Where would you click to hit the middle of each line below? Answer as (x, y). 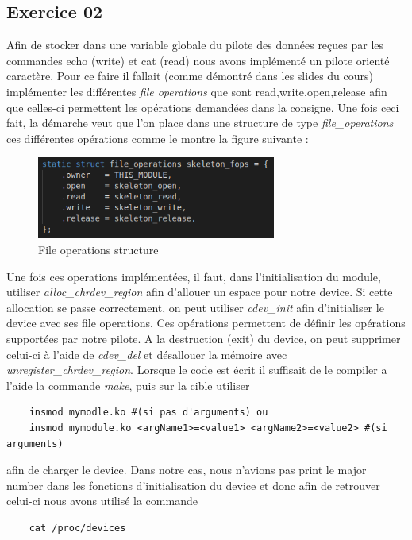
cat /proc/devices (77, 528)
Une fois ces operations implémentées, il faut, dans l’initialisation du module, (194, 276)
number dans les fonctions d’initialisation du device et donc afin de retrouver (193, 485)
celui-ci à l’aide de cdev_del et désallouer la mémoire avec (147, 354)
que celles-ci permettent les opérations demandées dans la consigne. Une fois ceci (203, 107)
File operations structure (98, 249)
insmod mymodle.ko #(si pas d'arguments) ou (148, 413)
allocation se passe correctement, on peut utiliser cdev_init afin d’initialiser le (195, 307)
